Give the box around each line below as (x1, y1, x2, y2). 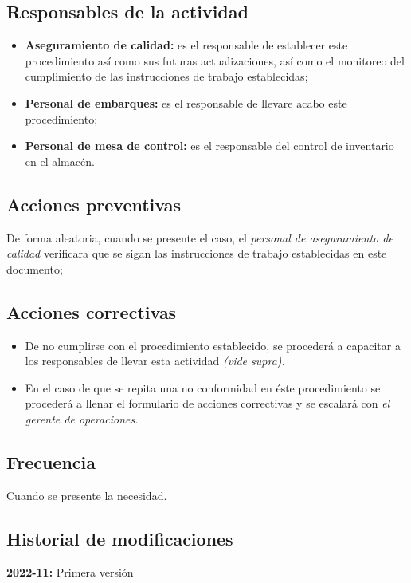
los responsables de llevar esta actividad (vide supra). (25, 353, 285, 369)
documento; (6, 260, 63, 277)
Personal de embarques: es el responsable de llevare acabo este (25, 94, 347, 111)
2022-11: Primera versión (6, 563, 134, 580)
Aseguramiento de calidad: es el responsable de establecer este (25, 37, 348, 53)
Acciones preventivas (6, 191, 181, 216)
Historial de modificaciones (6, 526, 233, 550)
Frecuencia (6, 449, 96, 474)
